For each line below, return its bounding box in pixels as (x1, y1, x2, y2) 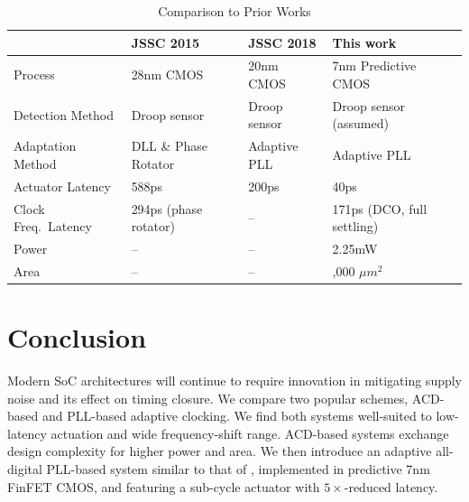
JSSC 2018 (248, 33, 317, 51)
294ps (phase (131, 199, 203, 218)
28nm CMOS (131, 65, 204, 84)
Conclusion (7, 319, 147, 356)
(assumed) (332, 114, 389, 133)
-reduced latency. (344, 477, 438, 496)
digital (7, 460, 42, 479)
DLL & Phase (131, 136, 208, 155)
